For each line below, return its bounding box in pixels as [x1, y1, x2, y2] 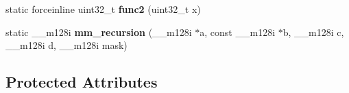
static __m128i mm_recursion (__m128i [5, 24, 192, 39]
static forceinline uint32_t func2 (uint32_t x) [5, 2, 201, 16]
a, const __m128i [200, 24, 276, 39]
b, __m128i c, [282, 24, 344, 39]
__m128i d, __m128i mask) [5, 38, 128, 52]
